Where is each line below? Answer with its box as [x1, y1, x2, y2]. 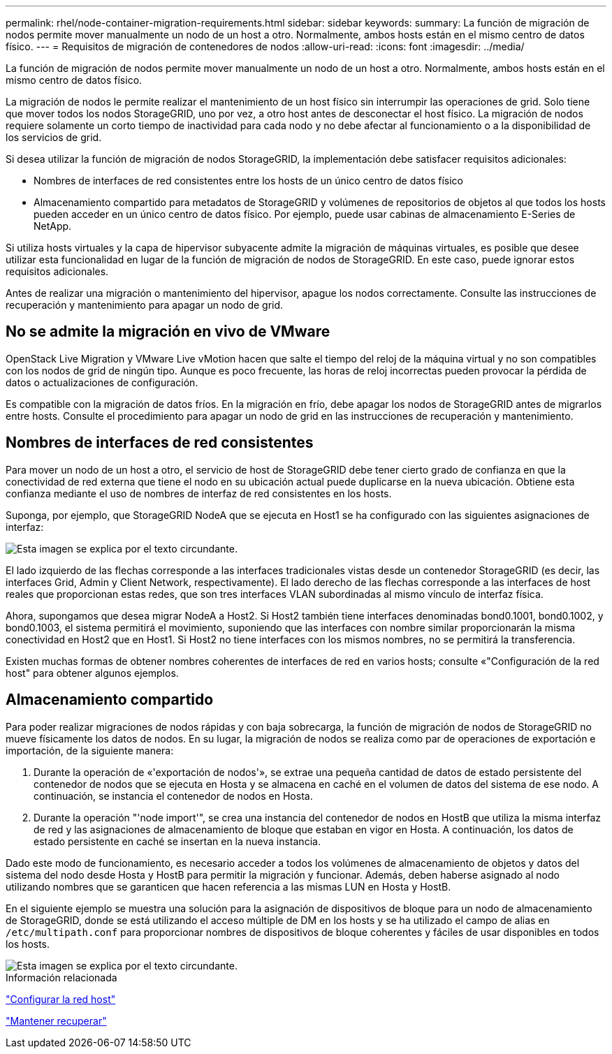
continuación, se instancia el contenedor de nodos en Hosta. [34, 789, 313, 802]
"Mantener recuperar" [6, 1014, 107, 1027]
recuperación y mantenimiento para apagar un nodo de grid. [6, 299, 284, 311]
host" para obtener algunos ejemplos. [6, 666, 179, 679]
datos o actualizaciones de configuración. [6, 376, 198, 388]
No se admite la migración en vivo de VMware [6, 323, 330, 341]
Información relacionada [6, 971, 117, 983]
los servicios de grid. [6, 131, 102, 143]
